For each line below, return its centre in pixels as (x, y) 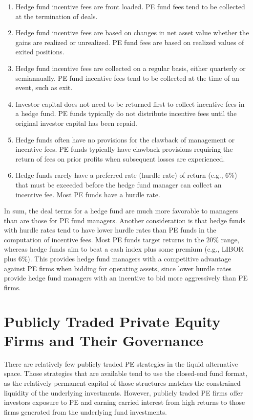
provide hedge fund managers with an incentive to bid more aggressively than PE (126, 278)
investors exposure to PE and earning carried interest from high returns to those (125, 402)
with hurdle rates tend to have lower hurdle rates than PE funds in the (110, 230)
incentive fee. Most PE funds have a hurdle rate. (88, 194)
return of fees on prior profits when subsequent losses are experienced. (120, 158)
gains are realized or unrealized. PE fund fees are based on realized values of (130, 42)
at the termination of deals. (56, 16)
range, (230, 239)
